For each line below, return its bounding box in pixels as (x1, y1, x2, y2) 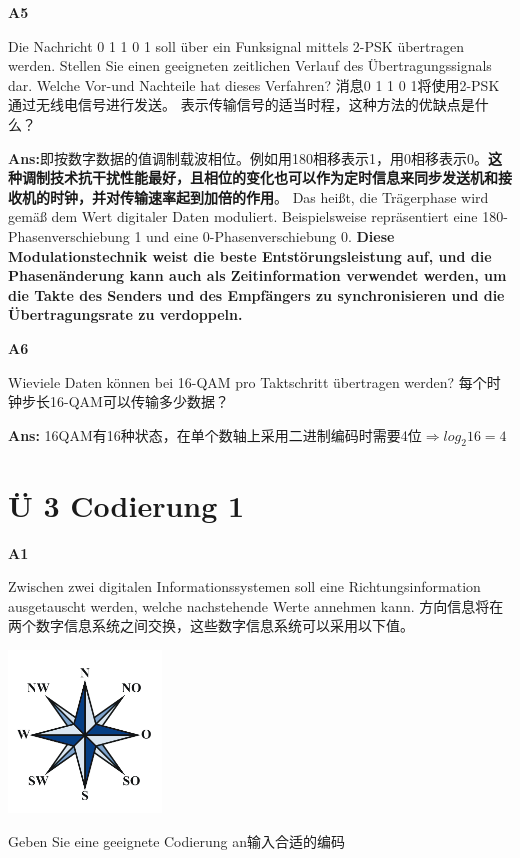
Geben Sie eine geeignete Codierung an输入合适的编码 (8, 830, 345, 851)
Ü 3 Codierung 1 (8, 484, 245, 525)
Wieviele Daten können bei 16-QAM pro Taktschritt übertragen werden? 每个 (8, 371, 487, 392)
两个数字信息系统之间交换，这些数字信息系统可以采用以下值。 (8, 615, 414, 636)
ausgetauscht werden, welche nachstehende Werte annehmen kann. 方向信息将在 (8, 595, 504, 616)
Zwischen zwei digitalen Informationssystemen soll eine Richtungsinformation (8, 576, 481, 597)
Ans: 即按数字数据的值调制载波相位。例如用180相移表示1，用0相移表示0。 (8, 147, 488, 168)
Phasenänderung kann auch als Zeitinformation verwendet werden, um (8, 265, 507, 286)
